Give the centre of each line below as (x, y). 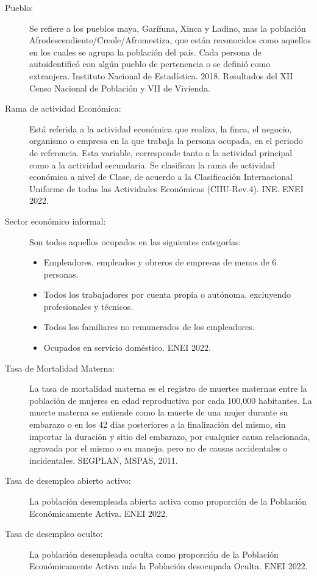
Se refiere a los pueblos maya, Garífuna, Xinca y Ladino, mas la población (168, 28)
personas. (61, 274)
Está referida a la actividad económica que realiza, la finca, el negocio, (161, 128)
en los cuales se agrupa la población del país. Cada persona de (145, 52)
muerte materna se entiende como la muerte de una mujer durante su (159, 412)
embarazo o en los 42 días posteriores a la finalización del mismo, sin (158, 424)
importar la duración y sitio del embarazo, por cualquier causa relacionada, (170, 436)
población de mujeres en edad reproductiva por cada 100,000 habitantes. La (171, 400)
